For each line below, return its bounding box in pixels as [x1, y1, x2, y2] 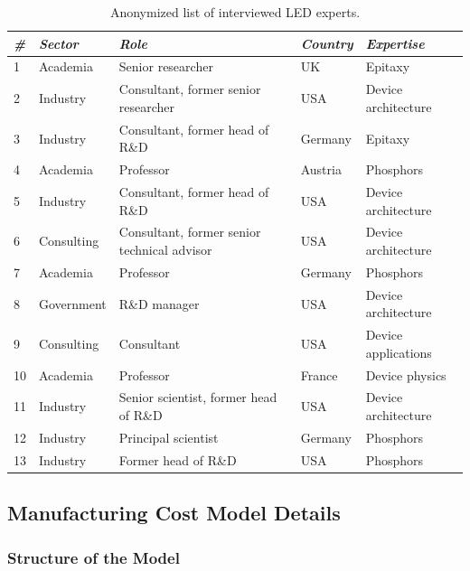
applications [365, 342, 432, 361]
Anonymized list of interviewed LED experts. [109, 3, 361, 21]
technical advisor [118, 240, 212, 259]
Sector [39, 33, 79, 52]
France [300, 365, 338, 384]
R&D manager [118, 294, 200, 313]
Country [300, 33, 353, 52]
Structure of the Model [7, 546, 180, 568]
